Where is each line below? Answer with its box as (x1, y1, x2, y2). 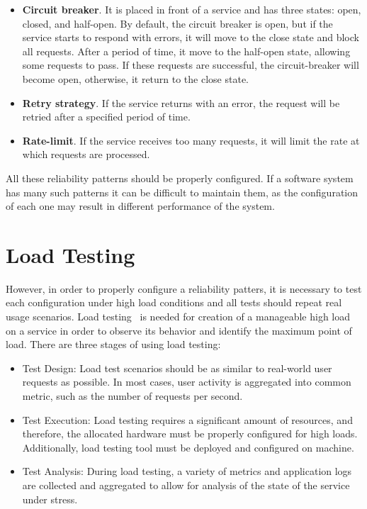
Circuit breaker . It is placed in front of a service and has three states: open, (22, 2, 361, 16)
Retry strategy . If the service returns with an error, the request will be (22, 95, 340, 110)
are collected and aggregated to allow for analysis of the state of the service (22, 477, 350, 492)
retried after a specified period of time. (22, 109, 191, 124)
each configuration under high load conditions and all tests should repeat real (6, 295, 342, 310)
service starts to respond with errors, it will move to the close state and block (22, 30, 359, 45)
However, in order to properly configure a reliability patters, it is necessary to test (6, 281, 362, 296)
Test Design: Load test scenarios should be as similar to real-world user (22, 360, 332, 375)
